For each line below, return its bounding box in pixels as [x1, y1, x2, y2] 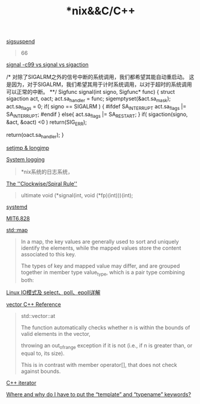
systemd [6, 203, 28, 210]
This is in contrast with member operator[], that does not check [20, 361, 178, 368]
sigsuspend [6, 38, 35, 45]
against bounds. [20, 368, 61, 375]
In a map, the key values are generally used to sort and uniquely [20, 238, 179, 246]
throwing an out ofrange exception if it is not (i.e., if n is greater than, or [20, 342, 193, 350]
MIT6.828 [6, 215, 30, 222]
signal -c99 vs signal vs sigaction [6, 61, 89, 68]
